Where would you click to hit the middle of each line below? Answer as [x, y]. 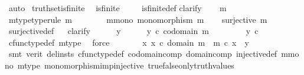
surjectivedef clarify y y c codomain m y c [133, 31]
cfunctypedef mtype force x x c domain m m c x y [129, 42]
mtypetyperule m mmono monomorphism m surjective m [138, 19]
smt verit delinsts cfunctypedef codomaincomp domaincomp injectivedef [143, 54]
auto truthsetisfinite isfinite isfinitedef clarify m [117, 8]
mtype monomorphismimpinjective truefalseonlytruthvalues [126, 65]
